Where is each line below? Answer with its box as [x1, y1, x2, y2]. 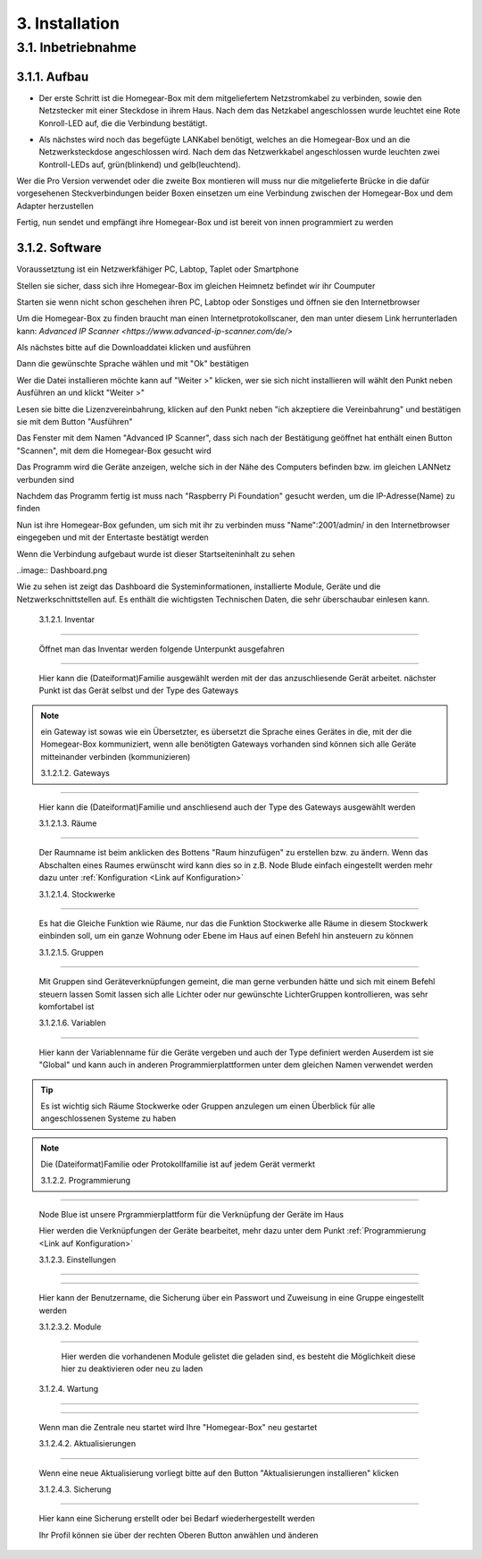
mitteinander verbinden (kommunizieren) [40, 751, 191, 762]
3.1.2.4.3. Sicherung [38, 1484, 112, 1495]
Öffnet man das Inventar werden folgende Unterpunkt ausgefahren [38, 644, 285, 654]
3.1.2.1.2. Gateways [40, 768, 111, 779]
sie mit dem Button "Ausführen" [16, 417, 133, 427]
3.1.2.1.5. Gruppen [38, 947, 104, 957]
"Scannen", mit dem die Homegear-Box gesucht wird [16, 445, 212, 456]
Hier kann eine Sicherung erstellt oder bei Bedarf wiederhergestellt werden [38, 1513, 316, 1524]
